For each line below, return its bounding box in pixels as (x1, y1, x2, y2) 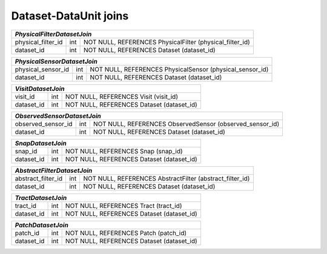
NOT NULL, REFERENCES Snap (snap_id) (65, 147, 183, 155)
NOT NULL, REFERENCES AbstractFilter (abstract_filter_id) (83, 174, 250, 182)
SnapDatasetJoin (15, 139, 67, 147)
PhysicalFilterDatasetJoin (15, 30, 92, 38)
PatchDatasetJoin (15, 221, 69, 229)
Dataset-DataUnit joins (11, 9, 129, 22)
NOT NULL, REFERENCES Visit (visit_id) (65, 92, 179, 101)
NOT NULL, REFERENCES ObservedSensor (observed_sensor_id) (93, 119, 280, 128)
